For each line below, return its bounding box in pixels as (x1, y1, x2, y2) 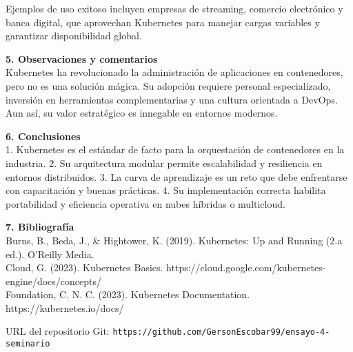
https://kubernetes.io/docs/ (6, 300, 124, 315)
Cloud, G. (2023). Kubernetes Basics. (6, 260, 163, 275)
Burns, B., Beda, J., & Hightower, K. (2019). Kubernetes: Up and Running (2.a (6, 233, 343, 247)
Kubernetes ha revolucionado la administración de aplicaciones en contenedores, (6, 65, 343, 79)
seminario (6, 339, 50, 349)
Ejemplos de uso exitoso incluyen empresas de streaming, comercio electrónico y (6, 1, 343, 15)
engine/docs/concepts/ (6, 273, 101, 288)
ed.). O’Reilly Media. (6, 246, 94, 261)
